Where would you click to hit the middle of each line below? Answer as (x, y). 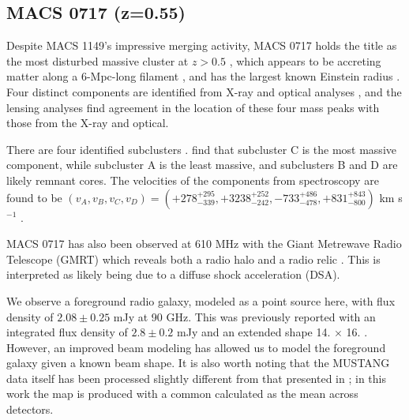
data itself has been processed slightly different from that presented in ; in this (196, 378)
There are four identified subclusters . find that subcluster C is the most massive (201, 149)
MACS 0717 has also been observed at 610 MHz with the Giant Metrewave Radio (204, 244)
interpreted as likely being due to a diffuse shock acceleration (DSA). (173, 274)
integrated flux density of (67, 332)
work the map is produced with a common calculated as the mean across (182, 394)
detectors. (30, 409)
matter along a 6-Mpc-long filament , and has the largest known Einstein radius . (203, 76)
